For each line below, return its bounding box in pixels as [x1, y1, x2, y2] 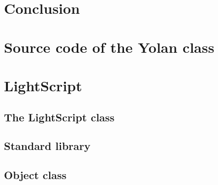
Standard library [4, 138, 91, 153]
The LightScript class [4, 109, 115, 124]
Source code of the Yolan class [4, 37, 215, 57]
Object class [4, 167, 67, 183]
